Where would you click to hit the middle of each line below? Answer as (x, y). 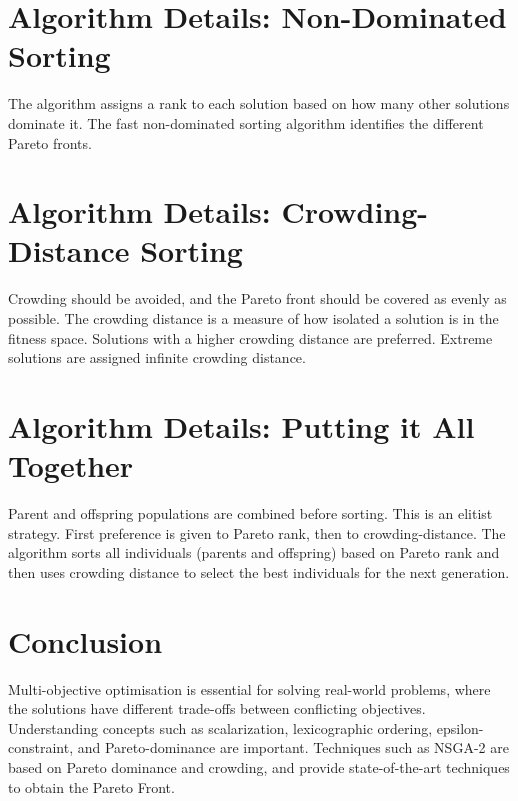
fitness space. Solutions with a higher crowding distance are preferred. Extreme (250, 337)
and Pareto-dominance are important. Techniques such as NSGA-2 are (293, 747)
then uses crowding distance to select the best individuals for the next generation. (259, 571)
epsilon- (460, 727)
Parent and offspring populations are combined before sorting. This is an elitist (250, 513)
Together (71, 465)
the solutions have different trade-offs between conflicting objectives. (217, 708)
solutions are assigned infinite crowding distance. (157, 357)
